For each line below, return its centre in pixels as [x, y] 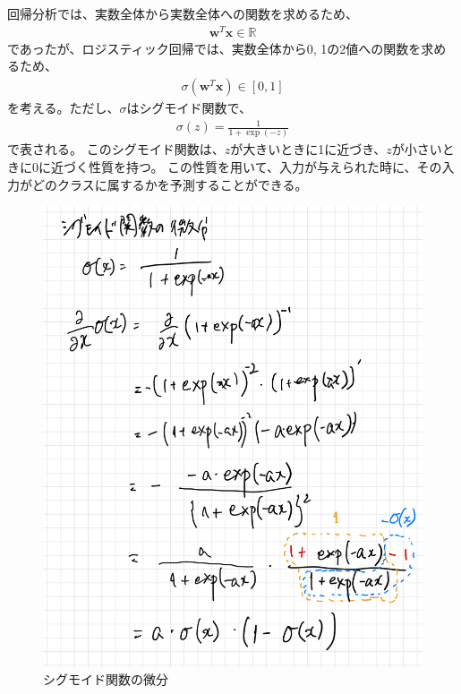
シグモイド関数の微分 [106, 679]
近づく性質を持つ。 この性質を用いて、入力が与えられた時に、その [246, 166]
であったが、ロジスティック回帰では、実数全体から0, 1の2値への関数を [214, 48]
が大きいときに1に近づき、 [308, 149]
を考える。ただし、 [64, 107]
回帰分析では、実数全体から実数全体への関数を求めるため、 [183, 13]
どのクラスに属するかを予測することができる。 [170, 184]
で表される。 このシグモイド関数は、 [116, 149]
